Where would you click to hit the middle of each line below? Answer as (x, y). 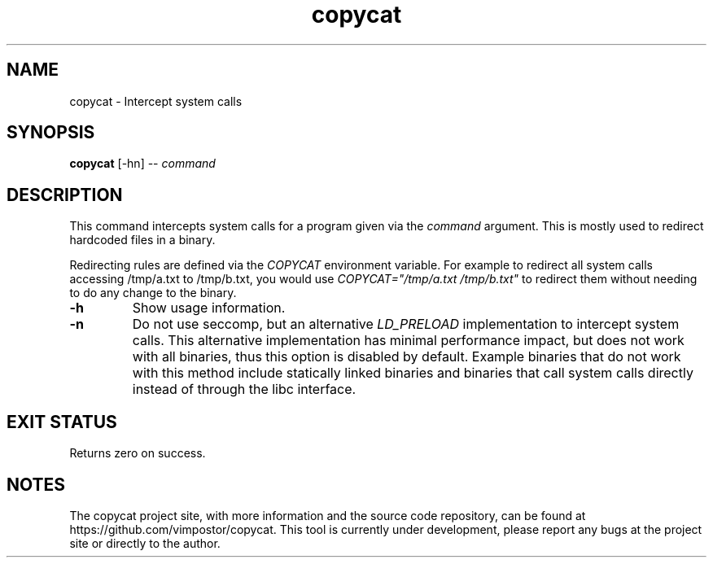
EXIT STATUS (62, 422)
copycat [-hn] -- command (142, 164)
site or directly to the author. (145, 543)
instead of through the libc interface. (244, 389)
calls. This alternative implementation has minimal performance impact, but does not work (408, 341)
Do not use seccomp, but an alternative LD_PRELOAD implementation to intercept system (406, 324)
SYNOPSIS (51, 133)
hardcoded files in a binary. (142, 240)
